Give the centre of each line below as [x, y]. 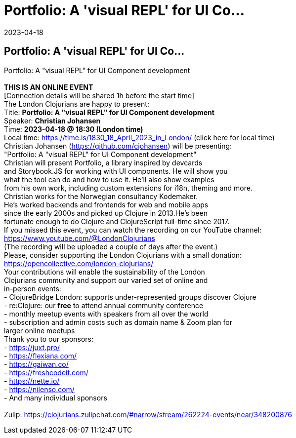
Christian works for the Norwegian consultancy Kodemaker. [101, 196]
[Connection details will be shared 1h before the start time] [99, 95]
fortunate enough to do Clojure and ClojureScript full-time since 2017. [117, 221]
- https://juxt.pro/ [32, 347]
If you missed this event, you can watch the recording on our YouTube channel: [133, 230]
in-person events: [33, 288]
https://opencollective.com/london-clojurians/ [79, 263]
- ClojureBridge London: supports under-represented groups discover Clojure [130, 297]
